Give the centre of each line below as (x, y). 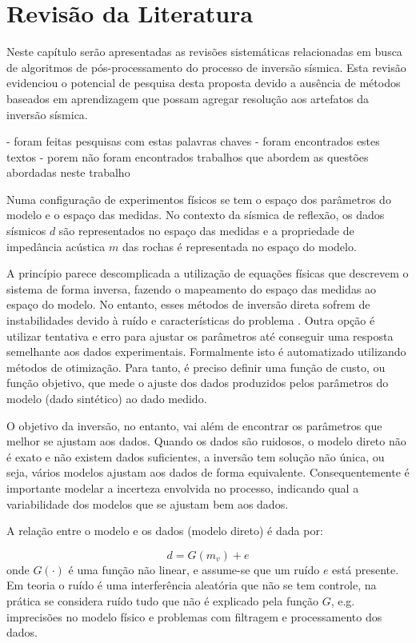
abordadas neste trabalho (68, 172)
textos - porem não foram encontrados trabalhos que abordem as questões (188, 156)
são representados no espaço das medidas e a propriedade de (206, 231)
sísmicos (26, 231)
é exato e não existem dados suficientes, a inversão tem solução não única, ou (196, 456)
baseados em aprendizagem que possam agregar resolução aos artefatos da (188, 98)
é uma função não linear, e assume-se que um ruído (194, 569)
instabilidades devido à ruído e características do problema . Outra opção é (191, 320)
